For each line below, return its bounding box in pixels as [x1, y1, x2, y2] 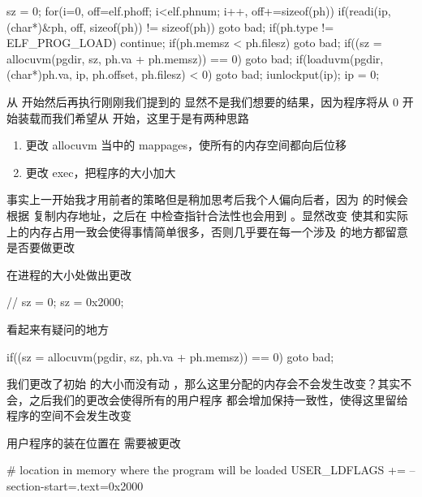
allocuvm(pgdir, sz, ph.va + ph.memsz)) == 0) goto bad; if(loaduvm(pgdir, [6, 50, 384, 67]
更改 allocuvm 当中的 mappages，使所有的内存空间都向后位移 [25, 136, 347, 153]
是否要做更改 [6, 239, 75, 256]
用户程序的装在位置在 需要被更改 [6, 434, 181, 451]
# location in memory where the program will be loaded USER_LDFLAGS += [6, 461, 406, 478]
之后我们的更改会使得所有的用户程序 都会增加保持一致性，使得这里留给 [28, 391, 408, 408]
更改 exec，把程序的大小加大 [25, 163, 176, 180]
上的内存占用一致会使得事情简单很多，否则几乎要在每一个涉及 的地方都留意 [6, 223, 408, 240]
